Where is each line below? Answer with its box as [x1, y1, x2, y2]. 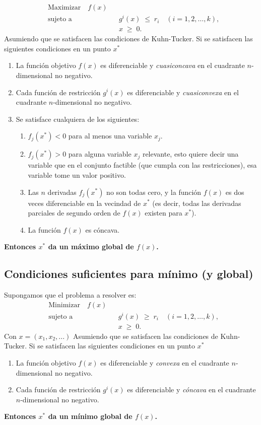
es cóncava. [85, 224, 120, 235]
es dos [225, 186, 244, 197]
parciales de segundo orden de [28, 207, 120, 218]
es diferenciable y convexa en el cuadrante [100, 358, 229, 368]
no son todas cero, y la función [106, 186, 202, 197]
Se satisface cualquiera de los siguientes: [16, 113, 140, 124]
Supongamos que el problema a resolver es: [4, 290, 137, 300]
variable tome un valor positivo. [28, 169, 126, 180]
